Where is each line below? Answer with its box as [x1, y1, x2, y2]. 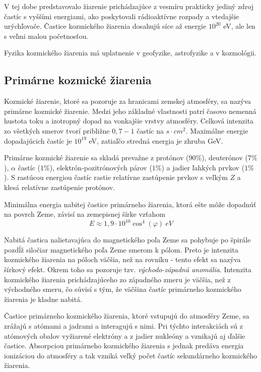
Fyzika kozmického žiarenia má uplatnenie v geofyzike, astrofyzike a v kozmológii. [4, 47, 256, 58]
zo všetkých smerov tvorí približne [4, 125, 110, 136]
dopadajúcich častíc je [4, 135, 72, 146]
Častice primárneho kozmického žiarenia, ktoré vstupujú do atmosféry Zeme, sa [4, 311, 249, 321]
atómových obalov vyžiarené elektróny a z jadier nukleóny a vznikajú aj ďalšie [4, 330, 245, 341]
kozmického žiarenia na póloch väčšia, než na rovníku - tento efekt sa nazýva [4, 254, 241, 265]
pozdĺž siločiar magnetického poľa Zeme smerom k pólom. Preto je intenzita [4, 244, 238, 255]
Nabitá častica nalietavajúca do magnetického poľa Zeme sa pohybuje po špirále [4, 234, 251, 245]
